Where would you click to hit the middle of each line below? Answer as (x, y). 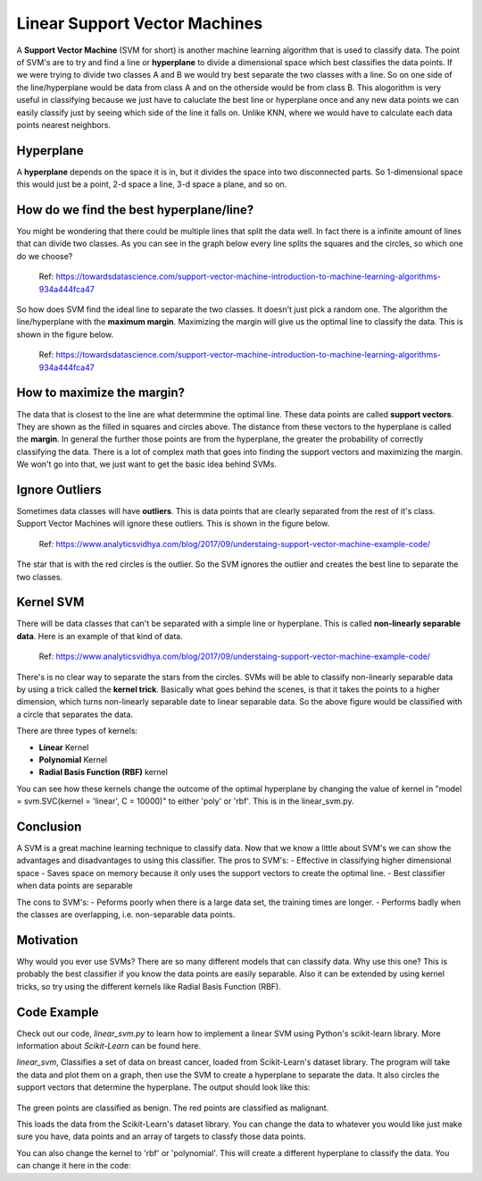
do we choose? (45, 256)
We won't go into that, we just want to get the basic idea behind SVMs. (146, 464)
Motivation (47, 940)
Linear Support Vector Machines (140, 23)
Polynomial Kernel (73, 759)
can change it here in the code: (74, 1166)
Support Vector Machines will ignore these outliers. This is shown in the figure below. (173, 524)
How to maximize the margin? (101, 393)
